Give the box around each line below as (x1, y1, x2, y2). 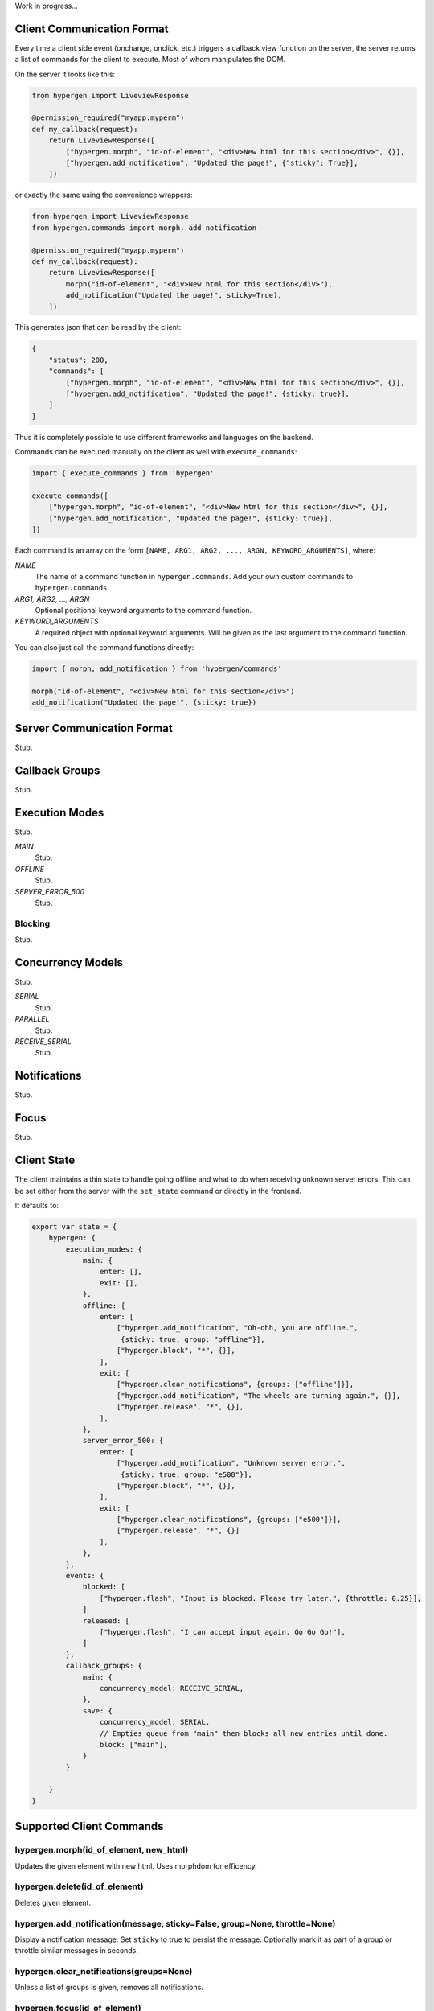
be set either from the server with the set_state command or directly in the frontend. (14, 1186, 301, 1195)
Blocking (14, 918, 51, 929)
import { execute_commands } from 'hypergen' (31, 469, 215, 478)
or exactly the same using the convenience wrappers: (14, 190, 193, 200)
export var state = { (31, 1222, 117, 1231)
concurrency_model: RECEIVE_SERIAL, (99, 1684, 244, 1692)
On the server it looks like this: (14, 69, 116, 79)
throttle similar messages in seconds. (14, 1946, 138, 1955)
